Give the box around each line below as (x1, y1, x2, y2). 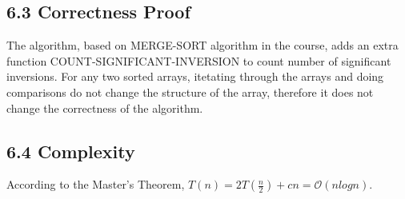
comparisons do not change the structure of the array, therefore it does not (6, 83, 374, 100)
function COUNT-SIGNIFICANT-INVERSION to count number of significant (6, 52, 391, 69)
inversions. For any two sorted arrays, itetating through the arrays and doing (6, 68, 384, 85)
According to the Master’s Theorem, (6, 176, 185, 193)
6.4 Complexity (6, 138, 135, 163)
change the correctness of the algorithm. (6, 99, 203, 116)
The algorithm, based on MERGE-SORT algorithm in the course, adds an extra (6, 37, 399, 54)
